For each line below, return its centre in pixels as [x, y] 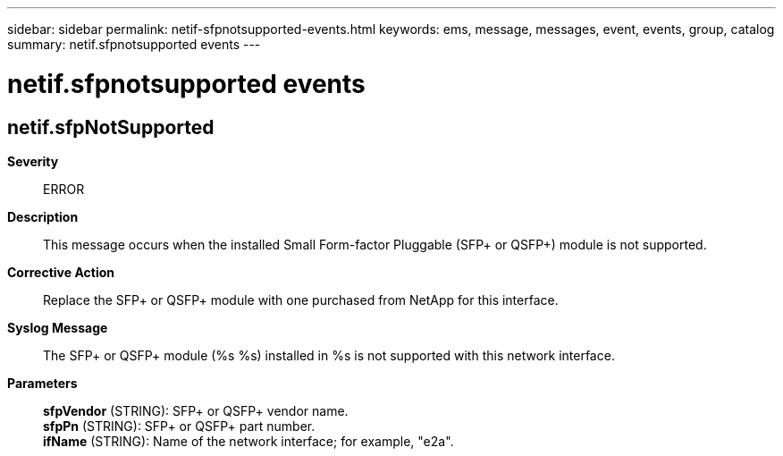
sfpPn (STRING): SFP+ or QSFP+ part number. [179, 426]
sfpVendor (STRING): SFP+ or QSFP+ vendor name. [196, 410]
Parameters [42, 383]
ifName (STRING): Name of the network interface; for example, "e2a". [248, 441]
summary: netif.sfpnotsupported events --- [134, 44]
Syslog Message [58, 327]
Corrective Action [61, 272]
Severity [33, 161]
